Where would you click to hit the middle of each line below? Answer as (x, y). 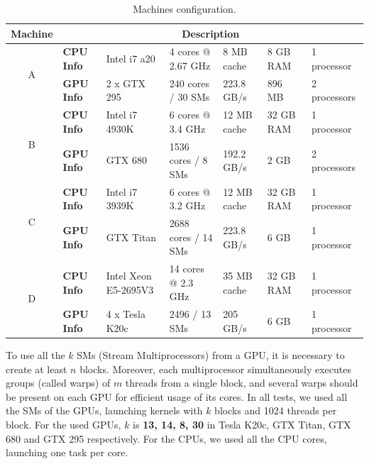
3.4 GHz (187, 128)
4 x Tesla (126, 314)
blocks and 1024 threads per (276, 410)
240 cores (189, 83)
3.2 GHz (187, 205)
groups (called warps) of (58, 383)
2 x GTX (126, 83)
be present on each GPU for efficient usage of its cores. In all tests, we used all (177, 396)
